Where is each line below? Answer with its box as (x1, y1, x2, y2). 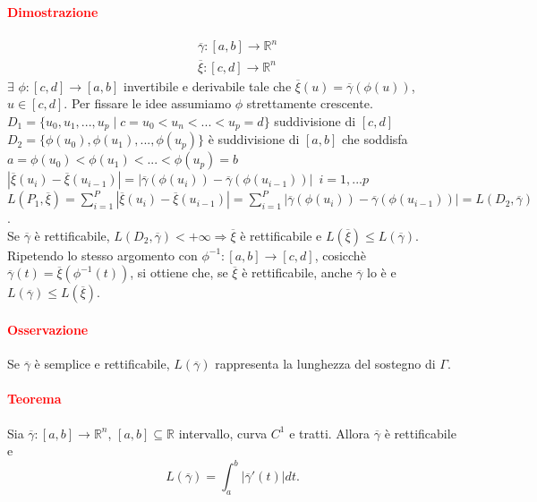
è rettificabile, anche (242, 263, 353, 282)
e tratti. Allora (289, 423, 371, 442)
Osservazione (7, 320, 89, 338)
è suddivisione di (208, 130, 300, 149)
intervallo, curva (178, 423, 268, 442)
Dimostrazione (7, 2, 98, 21)
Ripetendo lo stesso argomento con (7, 245, 198, 264)
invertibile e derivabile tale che (123, 76, 292, 95)
